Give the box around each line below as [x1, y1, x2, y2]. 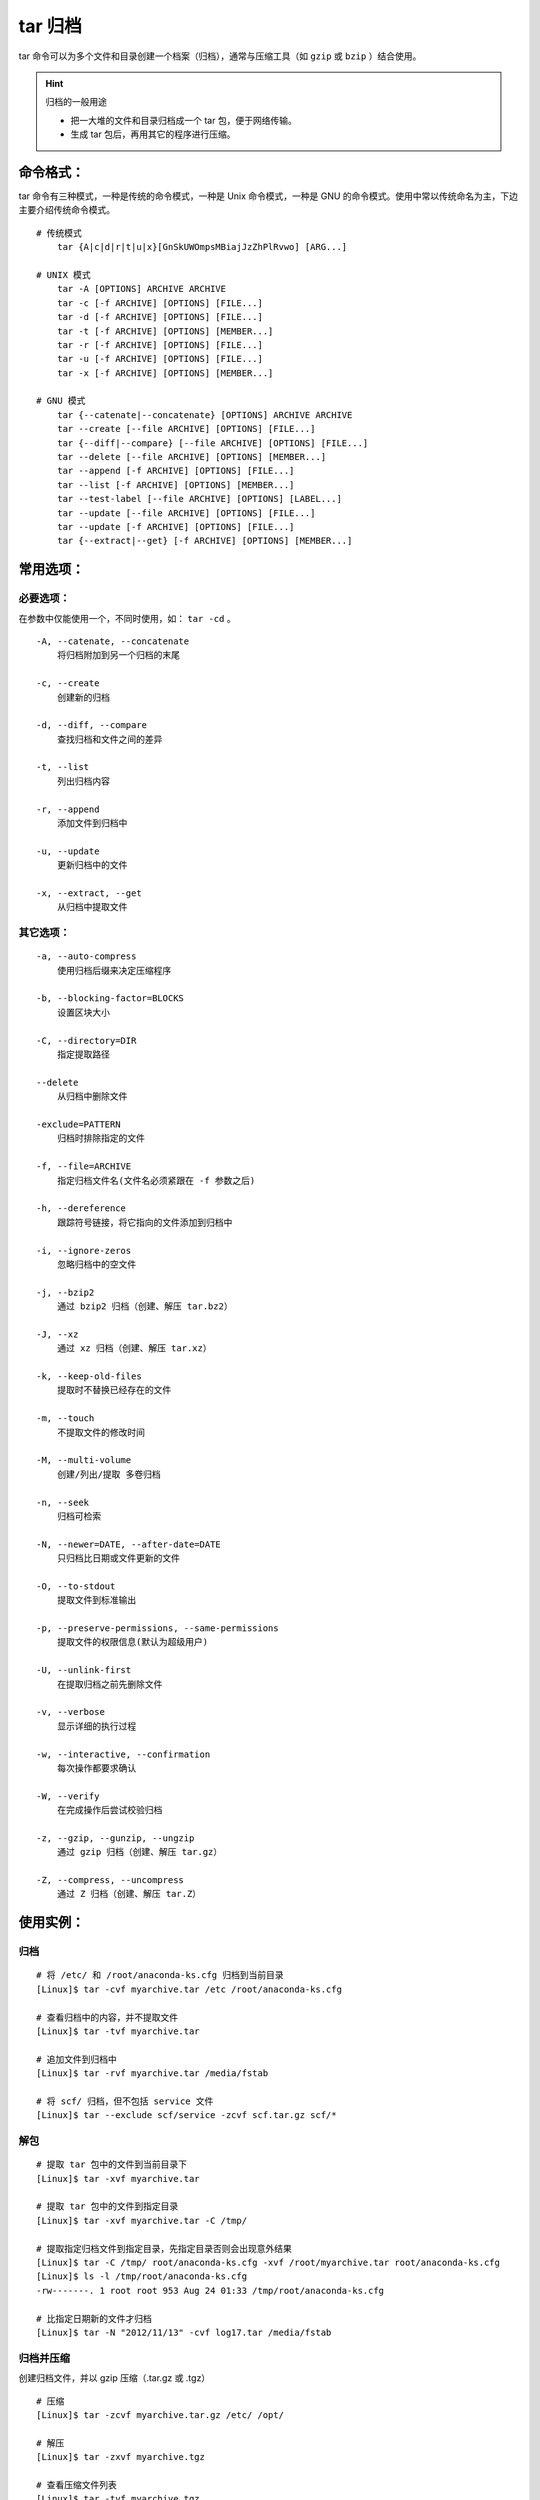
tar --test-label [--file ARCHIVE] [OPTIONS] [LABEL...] [56, 493, 342, 505]
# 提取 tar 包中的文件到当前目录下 [36, 2159, 188, 2170]
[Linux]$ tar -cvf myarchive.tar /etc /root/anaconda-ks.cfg [36, 1983, 342, 1995]
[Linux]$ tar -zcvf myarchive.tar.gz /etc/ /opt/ [36, 2409, 285, 2420]
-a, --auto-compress [36, 951, 137, 962]
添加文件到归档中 [56, 818, 128, 829]
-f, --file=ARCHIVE [36, 1161, 132, 1172]
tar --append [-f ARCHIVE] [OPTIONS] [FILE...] [56, 465, 295, 477]
